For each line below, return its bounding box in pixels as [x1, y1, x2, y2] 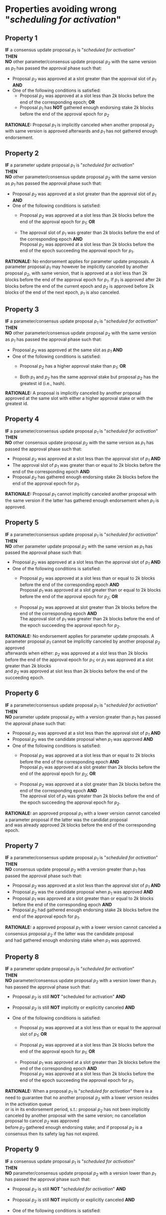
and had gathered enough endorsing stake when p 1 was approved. [5, 937, 141, 944]
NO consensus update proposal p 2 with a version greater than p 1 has [5, 866, 146, 874]
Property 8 [5, 952, 39, 961]
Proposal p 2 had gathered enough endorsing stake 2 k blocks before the [12, 907, 160, 914]
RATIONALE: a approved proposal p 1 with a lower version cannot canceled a [5, 924, 162, 931]
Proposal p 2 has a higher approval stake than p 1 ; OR [19, 363, 126, 370]
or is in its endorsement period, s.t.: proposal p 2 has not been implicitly [5, 1106, 150, 1113]
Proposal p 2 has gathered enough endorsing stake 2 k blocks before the [12, 474, 159, 481]
